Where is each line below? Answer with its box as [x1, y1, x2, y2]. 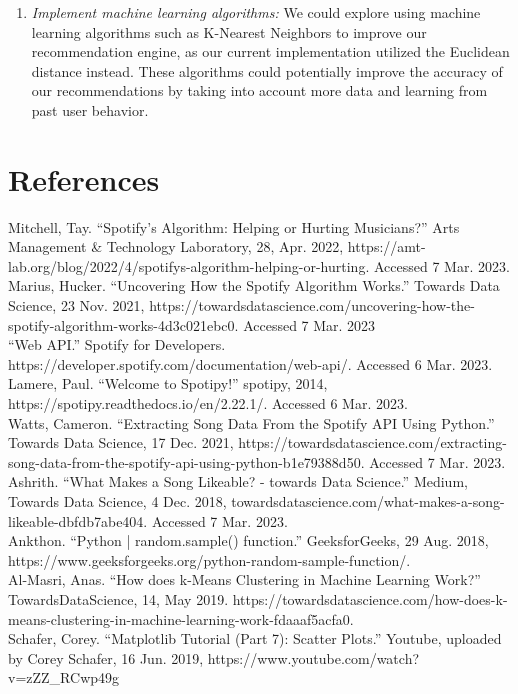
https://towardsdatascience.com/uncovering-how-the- [149, 295, 475, 316]
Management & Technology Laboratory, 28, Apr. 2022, [8, 236, 344, 257]
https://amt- [347, 236, 426, 257]
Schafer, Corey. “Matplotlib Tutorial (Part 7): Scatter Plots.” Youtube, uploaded [8, 628, 502, 649]
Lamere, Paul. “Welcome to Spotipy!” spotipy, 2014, [8, 373, 328, 394]
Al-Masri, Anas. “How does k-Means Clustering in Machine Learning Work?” [8, 569, 481, 590]
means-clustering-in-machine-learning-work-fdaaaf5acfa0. [8, 608, 354, 629]
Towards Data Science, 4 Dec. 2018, [8, 491, 227, 511]
